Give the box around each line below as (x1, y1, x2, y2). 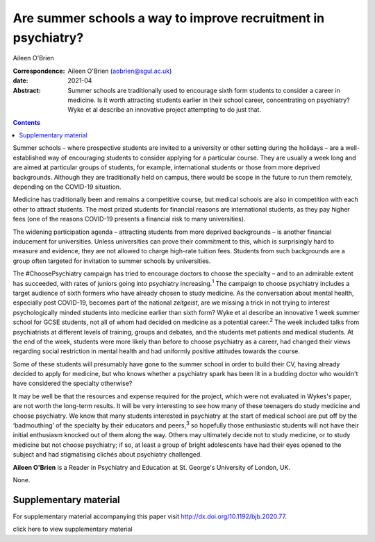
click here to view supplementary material (12, 525, 133, 534)
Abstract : (12, 86, 41, 94)
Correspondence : (12, 67, 65, 75)
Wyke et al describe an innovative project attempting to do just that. (67, 105, 262, 114)
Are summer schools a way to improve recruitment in (12, 10, 325, 26)
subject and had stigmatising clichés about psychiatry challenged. (12, 450, 203, 459)
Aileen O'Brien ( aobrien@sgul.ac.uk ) (67, 67, 172, 75)
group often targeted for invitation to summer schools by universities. (12, 257, 211, 265)
